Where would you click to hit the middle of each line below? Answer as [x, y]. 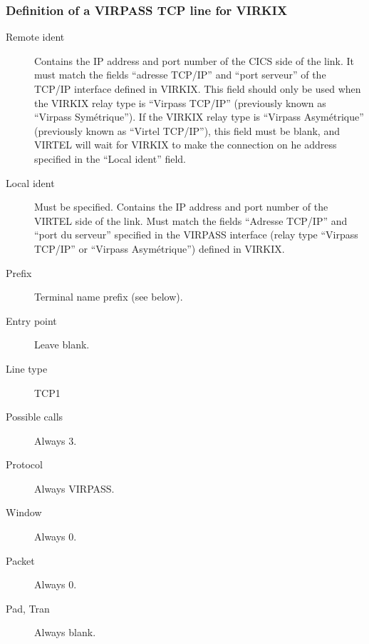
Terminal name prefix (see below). [109, 297]
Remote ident [35, 37]
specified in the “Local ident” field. [110, 158]
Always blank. [65, 632]
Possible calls [35, 417]
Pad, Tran [28, 608]
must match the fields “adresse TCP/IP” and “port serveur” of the [180, 75]
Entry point [31, 320]
